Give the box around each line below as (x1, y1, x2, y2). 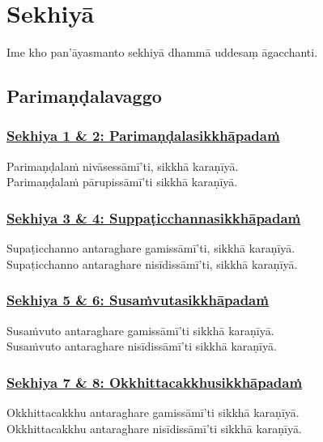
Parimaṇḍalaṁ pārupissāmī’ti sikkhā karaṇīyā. (6, 173, 238, 190)
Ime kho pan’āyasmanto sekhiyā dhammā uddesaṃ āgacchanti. (6, 44, 318, 61)
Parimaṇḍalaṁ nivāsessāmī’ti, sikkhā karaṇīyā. (6, 157, 239, 174)
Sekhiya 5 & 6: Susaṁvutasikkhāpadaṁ (6, 290, 269, 310)
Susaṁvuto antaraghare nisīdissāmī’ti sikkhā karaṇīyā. (6, 338, 277, 355)
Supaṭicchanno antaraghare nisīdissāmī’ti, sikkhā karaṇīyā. (6, 255, 298, 272)
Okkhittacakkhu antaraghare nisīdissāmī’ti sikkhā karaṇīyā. (6, 419, 302, 436)
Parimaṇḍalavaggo (6, 83, 162, 108)
